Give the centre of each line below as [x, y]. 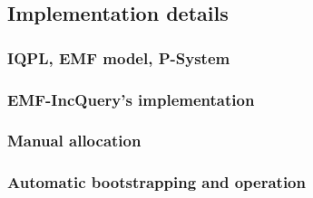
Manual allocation [74, 141]
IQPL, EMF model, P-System [119, 57]
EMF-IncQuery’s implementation [131, 99]
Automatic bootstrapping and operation [156, 182]
